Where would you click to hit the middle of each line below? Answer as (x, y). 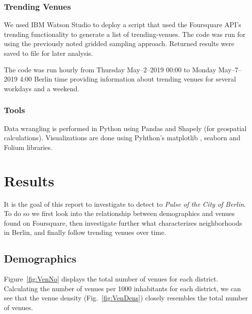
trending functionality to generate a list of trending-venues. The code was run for (125, 34)
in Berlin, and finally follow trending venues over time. (85, 232)
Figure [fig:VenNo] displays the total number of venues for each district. (111, 279)
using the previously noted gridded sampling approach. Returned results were (119, 43)
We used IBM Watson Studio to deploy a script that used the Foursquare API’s (123, 25)
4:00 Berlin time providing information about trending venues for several (128, 79)
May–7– (230, 69)
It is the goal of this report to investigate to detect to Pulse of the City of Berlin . (125, 204)
